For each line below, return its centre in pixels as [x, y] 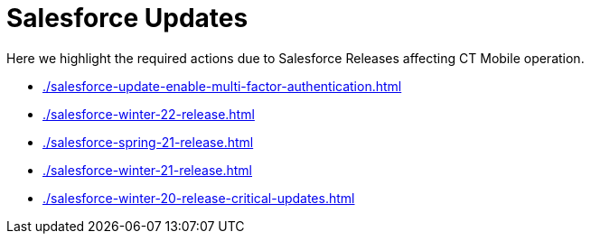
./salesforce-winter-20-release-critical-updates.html [199, 198]
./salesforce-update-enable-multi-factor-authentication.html [222, 86]
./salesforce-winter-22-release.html [149, 114]
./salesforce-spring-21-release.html [148, 142]
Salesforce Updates [127, 18]
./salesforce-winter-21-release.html [148, 170]
